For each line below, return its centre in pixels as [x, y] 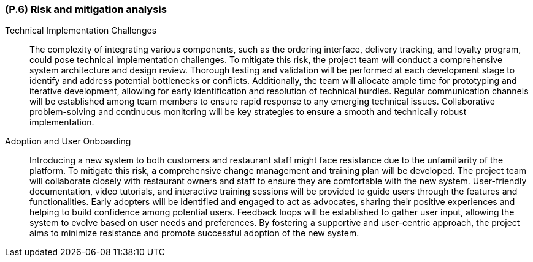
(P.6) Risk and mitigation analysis [86, 9]
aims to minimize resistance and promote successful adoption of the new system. [194, 233]
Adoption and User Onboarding [68, 141]
